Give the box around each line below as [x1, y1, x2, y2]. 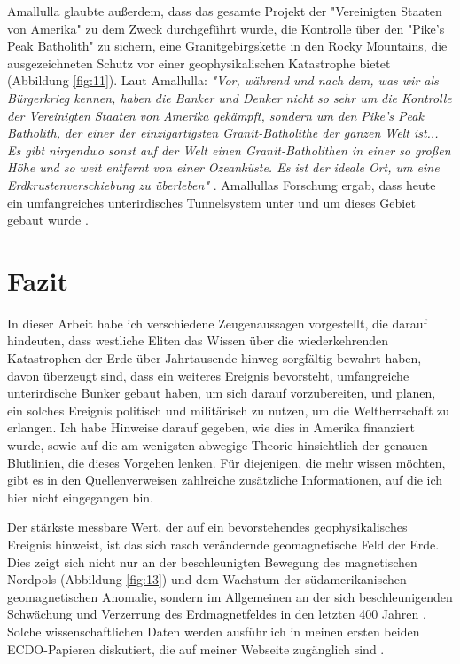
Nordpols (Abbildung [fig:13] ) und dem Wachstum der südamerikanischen [7, 570, 407, 589]
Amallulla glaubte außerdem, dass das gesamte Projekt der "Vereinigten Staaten [7, 2, 442, 20]
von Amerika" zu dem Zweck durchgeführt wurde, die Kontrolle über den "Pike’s [7, 19, 445, 37]
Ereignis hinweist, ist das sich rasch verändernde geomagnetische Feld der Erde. [7, 534, 440, 553]
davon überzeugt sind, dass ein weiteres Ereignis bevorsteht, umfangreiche [7, 366, 409, 384]
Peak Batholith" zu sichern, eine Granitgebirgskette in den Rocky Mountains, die [7, 36, 448, 55]
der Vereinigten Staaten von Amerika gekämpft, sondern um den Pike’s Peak [7, 106, 424, 124]
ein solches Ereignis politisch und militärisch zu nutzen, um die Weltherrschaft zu [7, 400, 449, 419]
